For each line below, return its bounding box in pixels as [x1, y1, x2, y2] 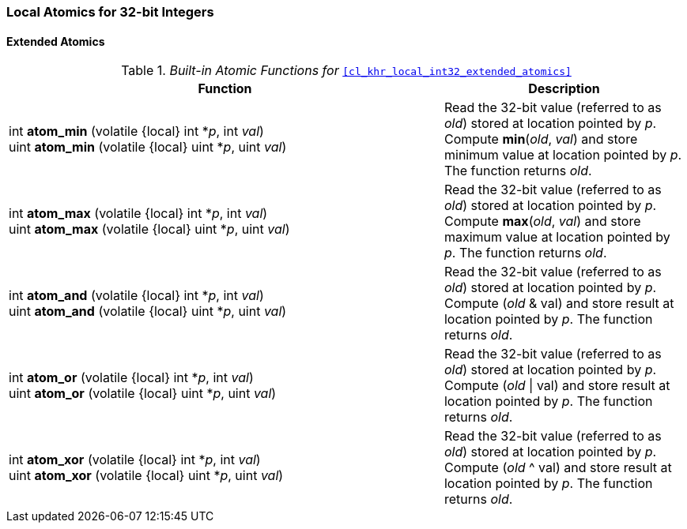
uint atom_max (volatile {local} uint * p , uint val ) [9, 221, 290, 238]
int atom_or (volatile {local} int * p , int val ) [9, 370, 254, 386]
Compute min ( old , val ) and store [444, 131, 638, 148]
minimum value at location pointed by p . [444, 147, 682, 163]
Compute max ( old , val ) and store [444, 213, 641, 230]
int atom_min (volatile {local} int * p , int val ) [9, 123, 264, 140]
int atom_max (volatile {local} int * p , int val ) [9, 205, 268, 222]
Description [528, 81, 600, 97]
